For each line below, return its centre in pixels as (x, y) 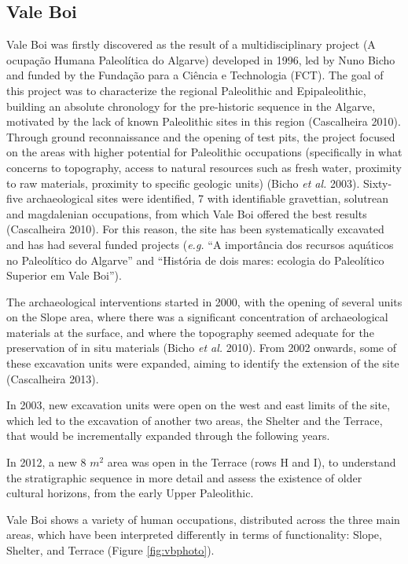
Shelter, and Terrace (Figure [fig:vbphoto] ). (110, 550)
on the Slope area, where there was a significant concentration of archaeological (197, 317)
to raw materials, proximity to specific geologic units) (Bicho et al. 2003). (183, 183)
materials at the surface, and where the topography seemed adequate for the (190, 332)
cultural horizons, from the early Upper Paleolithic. (130, 493)
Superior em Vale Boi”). (64, 275)
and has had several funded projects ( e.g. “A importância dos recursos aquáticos (200, 244)
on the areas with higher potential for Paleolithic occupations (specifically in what (204, 152)
